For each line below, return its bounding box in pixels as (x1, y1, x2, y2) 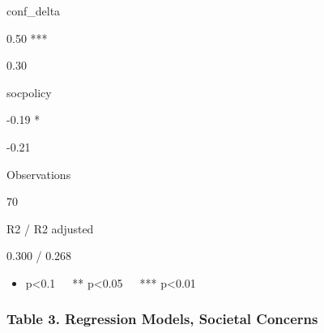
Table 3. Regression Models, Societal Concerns (6, 309, 318, 329)
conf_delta (6, 2, 61, 19)
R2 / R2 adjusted (6, 220, 94, 237)
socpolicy (6, 83, 52, 100)
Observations (6, 165, 71, 182)
